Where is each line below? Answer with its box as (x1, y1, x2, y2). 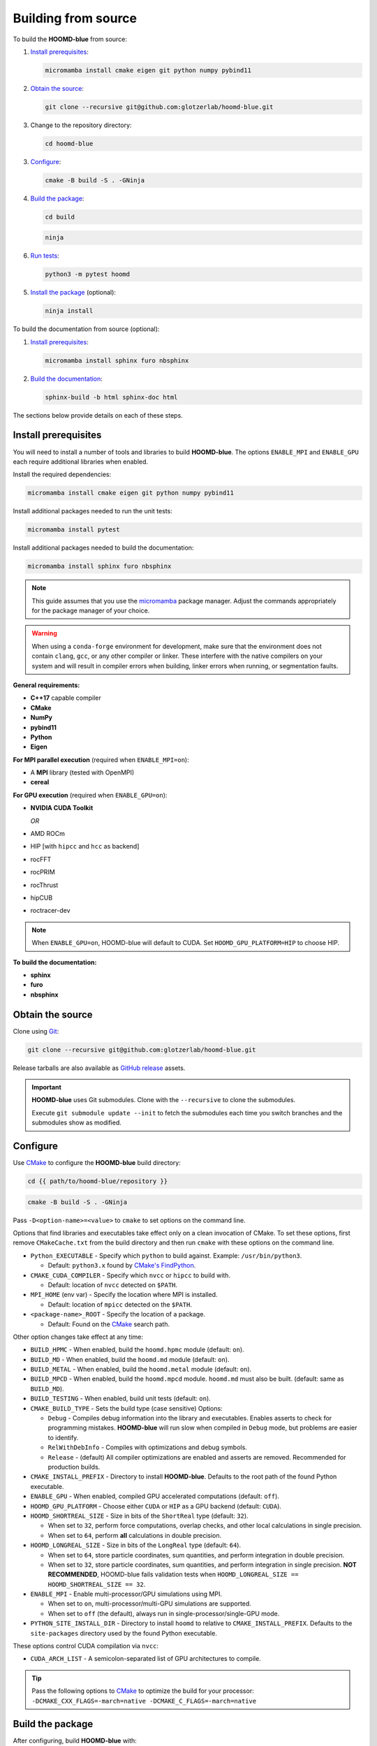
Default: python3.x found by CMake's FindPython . (47, 1261, 196, 1270)
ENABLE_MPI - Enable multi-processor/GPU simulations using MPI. (30, 1590, 223, 1599)
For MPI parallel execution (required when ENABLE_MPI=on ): (13, 755, 189, 764)
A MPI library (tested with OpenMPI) (30, 768, 135, 777)
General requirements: (13, 681, 80, 689)
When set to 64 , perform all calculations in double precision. (47, 1531, 222, 1539)
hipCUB (30, 893, 53, 902)
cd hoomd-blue (45, 140, 94, 147)
